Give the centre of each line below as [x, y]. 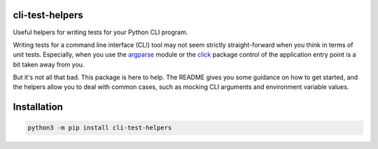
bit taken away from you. [49, 64]
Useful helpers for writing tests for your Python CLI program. [100, 32]
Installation [38, 107]
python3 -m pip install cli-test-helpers [100, 128]
